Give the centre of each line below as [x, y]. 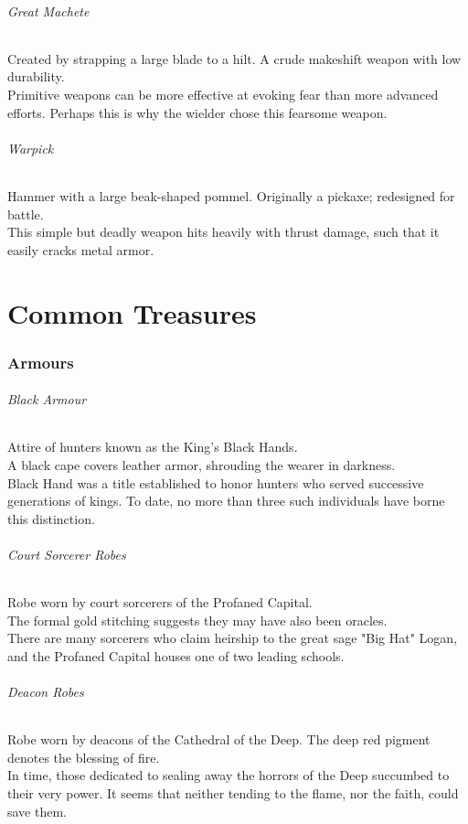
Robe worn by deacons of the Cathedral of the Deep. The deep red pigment [219, 739]
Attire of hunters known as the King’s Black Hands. [153, 447]
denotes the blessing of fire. [84, 757]
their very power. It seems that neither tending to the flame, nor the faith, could [233, 793]
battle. [26, 214]
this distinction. [51, 518]
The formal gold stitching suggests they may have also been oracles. [197, 620]
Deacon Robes [46, 692]
